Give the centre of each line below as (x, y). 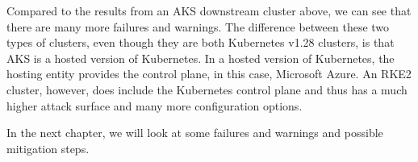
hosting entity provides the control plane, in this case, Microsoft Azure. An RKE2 (209, 74)
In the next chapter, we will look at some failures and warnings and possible (195, 133)
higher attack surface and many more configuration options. (155, 105)
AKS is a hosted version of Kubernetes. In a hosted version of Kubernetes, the (201, 58)
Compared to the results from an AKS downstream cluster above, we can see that (209, 10)
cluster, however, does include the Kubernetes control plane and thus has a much (207, 89)
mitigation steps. (48, 148)
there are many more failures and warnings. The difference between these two (198, 26)
